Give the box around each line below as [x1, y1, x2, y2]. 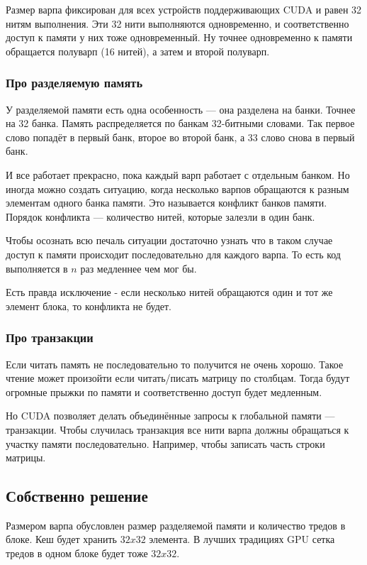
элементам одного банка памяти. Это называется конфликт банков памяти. [6, 195, 327, 210]
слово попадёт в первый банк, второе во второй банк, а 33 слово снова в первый [6, 129, 355, 144]
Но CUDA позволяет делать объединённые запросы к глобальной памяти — [6, 408, 335, 423]
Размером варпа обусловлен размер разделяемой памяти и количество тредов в [6, 517, 346, 532]
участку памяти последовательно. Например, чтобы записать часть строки [6, 436, 325, 451]
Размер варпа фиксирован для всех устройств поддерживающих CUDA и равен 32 [6, 2, 362, 16]
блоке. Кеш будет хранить [6, 532, 117, 547]
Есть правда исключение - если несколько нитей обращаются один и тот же [6, 285, 333, 300]
